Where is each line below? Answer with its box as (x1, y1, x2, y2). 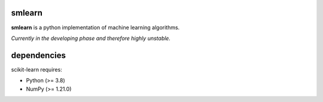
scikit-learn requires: (11, 66, 62, 73)
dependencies (11, 50, 66, 60)
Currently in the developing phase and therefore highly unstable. (11, 35, 170, 42)
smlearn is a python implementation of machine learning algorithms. (11, 24, 180, 31)
